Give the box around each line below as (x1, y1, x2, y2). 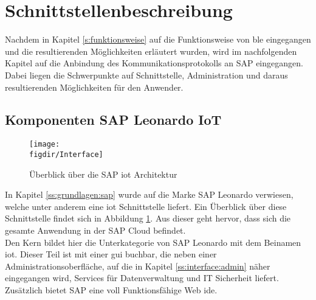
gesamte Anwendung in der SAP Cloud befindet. (5, 223, 186, 236)
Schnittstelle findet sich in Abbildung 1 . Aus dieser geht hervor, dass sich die (5, 212, 291, 225)
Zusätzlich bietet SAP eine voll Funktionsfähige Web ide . (5, 283, 218, 296)
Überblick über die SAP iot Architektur (29, 167, 177, 180)
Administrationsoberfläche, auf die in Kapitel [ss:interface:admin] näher (5, 259, 270, 272)
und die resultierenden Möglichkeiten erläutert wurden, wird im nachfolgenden (5, 44, 297, 57)
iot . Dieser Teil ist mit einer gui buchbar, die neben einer (5, 248, 217, 260)
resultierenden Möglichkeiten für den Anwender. (5, 80, 184, 93)
